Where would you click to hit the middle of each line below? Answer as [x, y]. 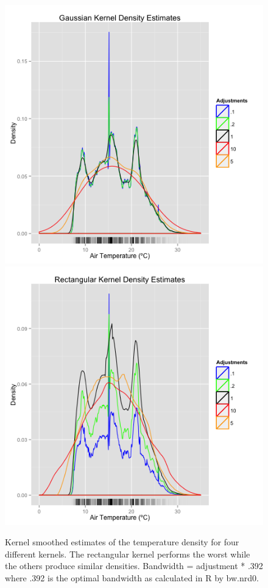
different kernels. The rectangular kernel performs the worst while [128, 554]
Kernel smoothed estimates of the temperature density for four [122, 542]
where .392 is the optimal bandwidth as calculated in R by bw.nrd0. [132, 577]
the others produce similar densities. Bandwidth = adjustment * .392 [134, 566]
